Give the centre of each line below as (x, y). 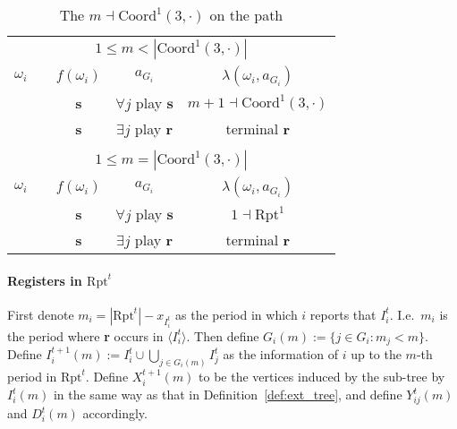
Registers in (45, 280)
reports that (343, 314)
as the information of (280, 354)
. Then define (223, 335)
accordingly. (115, 413)
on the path (246, 15)
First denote (41, 314)
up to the (376, 354)
